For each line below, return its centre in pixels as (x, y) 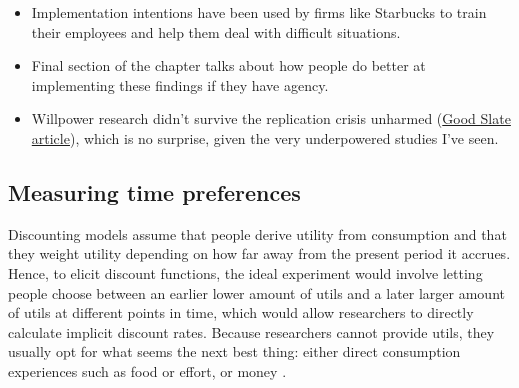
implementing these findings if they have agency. (180, 84)
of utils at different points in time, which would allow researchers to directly (241, 312)
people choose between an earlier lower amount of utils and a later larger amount (256, 292)
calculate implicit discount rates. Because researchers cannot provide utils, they (251, 331)
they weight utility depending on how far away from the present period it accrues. (259, 253)
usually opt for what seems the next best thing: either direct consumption (234, 351)
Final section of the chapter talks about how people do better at (228, 65)
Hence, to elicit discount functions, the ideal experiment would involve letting (245, 272)
